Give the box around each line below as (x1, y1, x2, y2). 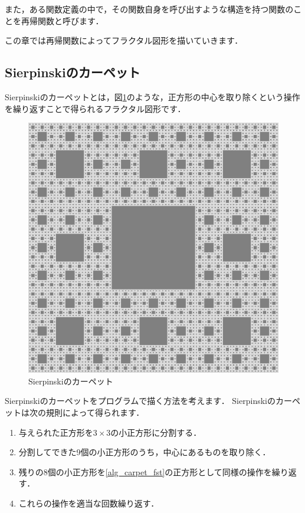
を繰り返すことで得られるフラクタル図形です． (5, 102, 186, 114)
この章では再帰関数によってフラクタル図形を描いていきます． (5, 34, 243, 47)
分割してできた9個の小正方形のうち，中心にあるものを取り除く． (18, 446, 271, 458)
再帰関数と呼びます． (21, 14, 104, 27)
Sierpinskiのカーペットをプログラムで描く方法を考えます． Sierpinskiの (5, 394, 276, 407)
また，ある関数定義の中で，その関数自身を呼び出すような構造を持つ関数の (5, 3, 294, 15)
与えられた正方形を (18, 426, 93, 438)
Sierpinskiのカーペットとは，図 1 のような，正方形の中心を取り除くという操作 (5, 90, 300, 103)
